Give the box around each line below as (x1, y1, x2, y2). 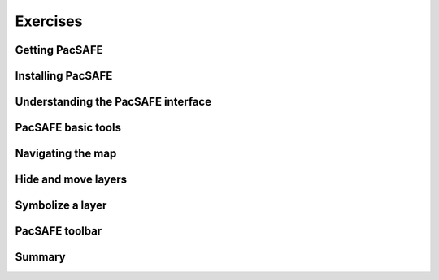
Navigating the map (15, 147, 117, 161)
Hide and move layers (15, 173, 128, 187)
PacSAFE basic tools (15, 121, 122, 135)
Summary (15, 250, 66, 264)
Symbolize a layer (15, 199, 107, 213)
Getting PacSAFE (15, 43, 103, 57)
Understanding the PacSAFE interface (15, 95, 211, 109)
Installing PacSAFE (15, 69, 113, 83)
